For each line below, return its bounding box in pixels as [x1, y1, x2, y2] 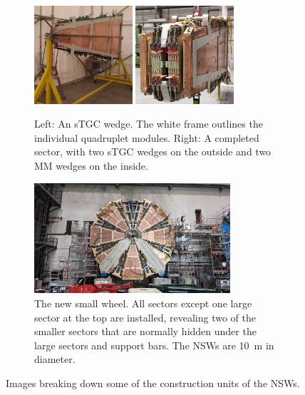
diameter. [34, 352, 76, 366]
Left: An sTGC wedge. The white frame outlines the [34, 116, 263, 131]
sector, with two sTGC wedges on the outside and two [34, 144, 272, 159]
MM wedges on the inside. [34, 158, 148, 173]
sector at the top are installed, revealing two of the [34, 309, 256, 324]
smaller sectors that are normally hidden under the [34, 324, 257, 339]
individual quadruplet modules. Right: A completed [34, 130, 259, 145]
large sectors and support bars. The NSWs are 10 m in [34, 337, 274, 352]
